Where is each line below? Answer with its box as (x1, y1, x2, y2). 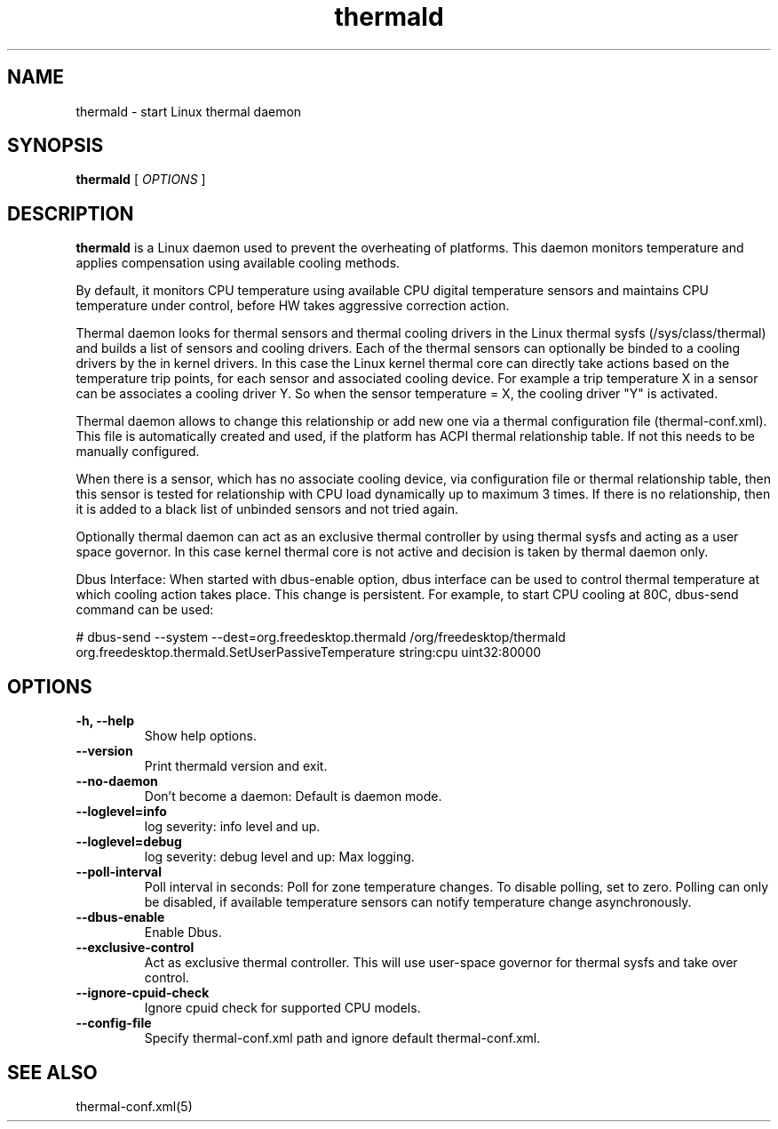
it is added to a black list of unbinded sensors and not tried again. (75, 501, 459, 517)
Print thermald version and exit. (144, 758, 328, 774)
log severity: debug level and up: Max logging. (144, 849, 415, 865)
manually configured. (75, 444, 200, 460)
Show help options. (144, 728, 257, 744)
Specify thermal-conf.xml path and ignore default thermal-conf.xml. (144, 1030, 541, 1046)
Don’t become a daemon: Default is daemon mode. (144, 789, 442, 805)
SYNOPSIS (7, 134, 104, 157)
